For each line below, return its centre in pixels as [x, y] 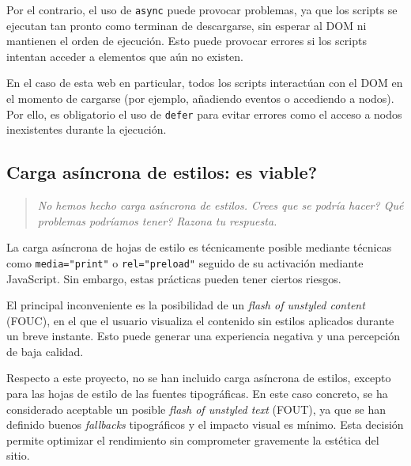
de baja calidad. [45, 351]
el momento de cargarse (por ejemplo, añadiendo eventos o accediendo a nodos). [200, 99]
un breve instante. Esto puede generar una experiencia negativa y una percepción [203, 336]
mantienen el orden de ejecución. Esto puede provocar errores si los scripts [187, 41]
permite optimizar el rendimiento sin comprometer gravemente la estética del [193, 439]
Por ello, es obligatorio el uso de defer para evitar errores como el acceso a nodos [204, 114]
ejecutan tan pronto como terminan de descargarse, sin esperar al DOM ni [187, 25]
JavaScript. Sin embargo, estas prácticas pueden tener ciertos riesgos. [174, 278]
